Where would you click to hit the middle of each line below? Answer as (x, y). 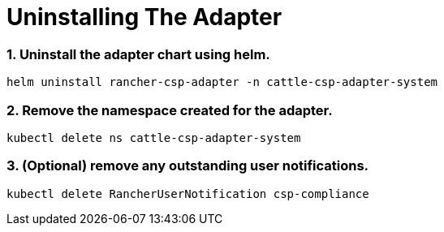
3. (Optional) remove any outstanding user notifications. (188, 166)
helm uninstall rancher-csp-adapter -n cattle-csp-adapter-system (222, 82)
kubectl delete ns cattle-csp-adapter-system (154, 137)
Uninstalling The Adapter (144, 17)
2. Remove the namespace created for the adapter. (170, 110)
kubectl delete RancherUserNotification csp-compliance (188, 193)
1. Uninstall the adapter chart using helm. (138, 54)
